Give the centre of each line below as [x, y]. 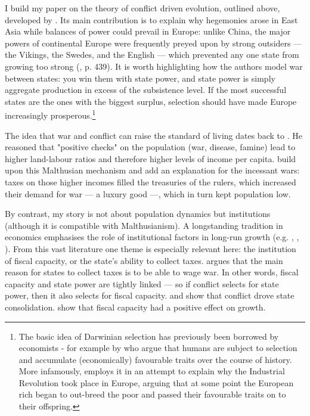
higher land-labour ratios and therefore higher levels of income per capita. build [151, 158]
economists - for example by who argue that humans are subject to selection [158, 348]
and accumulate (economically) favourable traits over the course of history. [155, 359]
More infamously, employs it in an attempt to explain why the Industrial [152, 371]
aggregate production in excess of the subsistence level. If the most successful [146, 90]
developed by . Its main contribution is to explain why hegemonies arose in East [151, 19]
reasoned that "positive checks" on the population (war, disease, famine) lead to [150, 147]
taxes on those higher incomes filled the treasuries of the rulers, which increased [151, 181]
